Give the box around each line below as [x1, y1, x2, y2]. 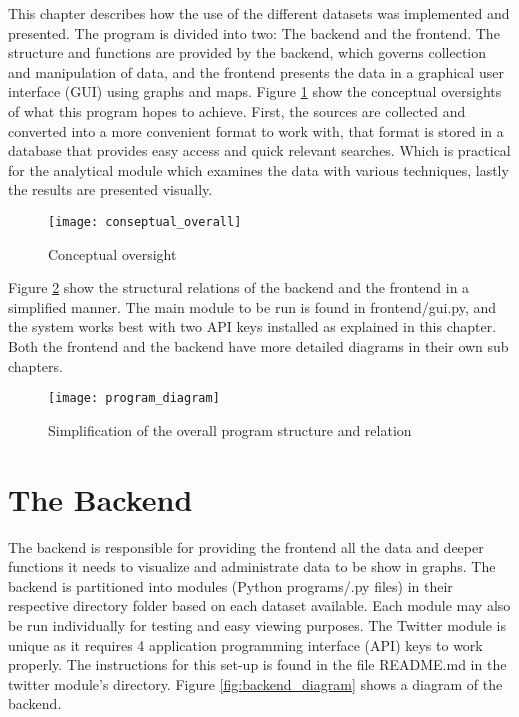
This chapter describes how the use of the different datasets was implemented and [8, 3, 510, 23]
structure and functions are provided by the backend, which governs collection [8, 42, 487, 63]
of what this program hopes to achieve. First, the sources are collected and [8, 100, 466, 121]
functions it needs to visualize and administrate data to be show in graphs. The [8, 556, 496, 577]
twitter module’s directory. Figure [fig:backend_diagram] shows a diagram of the [8, 673, 503, 694]
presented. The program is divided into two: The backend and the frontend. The [8, 22, 500, 43]
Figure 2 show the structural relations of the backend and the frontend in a [8, 277, 470, 298]
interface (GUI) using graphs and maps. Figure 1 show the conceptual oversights [8, 81, 502, 102]
